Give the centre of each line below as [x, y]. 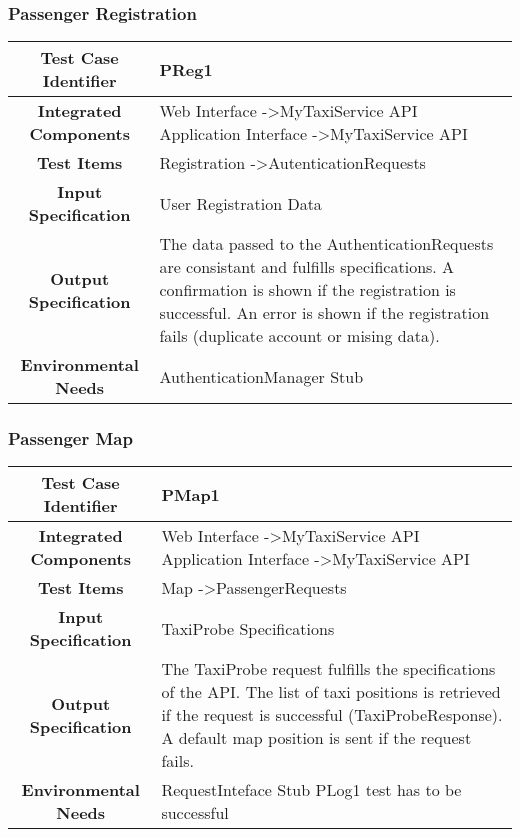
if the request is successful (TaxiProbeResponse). [332, 715]
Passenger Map [70, 438]
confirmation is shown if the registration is [307, 290]
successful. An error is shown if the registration [324, 313]
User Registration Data [240, 203]
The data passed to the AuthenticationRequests [326, 244]
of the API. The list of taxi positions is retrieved [331, 692]
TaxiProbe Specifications [248, 628]
